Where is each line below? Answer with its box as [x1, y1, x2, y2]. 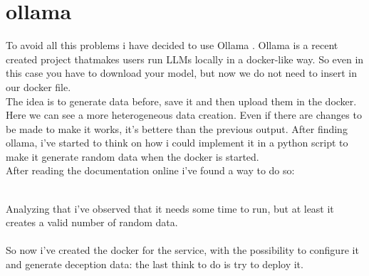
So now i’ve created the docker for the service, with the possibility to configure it [6, 243, 359, 258]
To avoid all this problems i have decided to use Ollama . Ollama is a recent [6, 38, 338, 53]
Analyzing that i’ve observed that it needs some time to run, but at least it [6, 201, 334, 216]
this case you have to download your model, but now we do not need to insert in [6, 65, 358, 80]
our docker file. [6, 79, 71, 94]
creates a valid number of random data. [6, 215, 178, 230]
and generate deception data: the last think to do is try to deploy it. [6, 257, 303, 272]
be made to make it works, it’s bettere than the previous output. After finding [6, 121, 348, 136]
